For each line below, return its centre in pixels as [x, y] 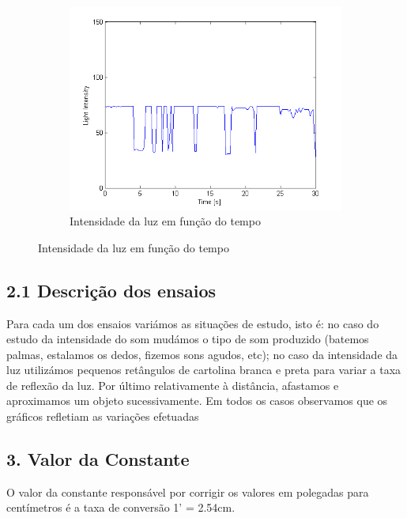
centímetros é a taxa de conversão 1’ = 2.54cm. [121, 507]
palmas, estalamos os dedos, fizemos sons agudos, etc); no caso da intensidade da [202, 354]
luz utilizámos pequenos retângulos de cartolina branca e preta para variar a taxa [204, 370]
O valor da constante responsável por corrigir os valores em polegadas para [188, 492]
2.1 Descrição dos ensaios [111, 290]
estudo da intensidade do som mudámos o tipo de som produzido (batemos [188, 339]
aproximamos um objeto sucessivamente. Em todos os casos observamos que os [197, 401]
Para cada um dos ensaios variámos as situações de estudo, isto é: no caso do [193, 323]
